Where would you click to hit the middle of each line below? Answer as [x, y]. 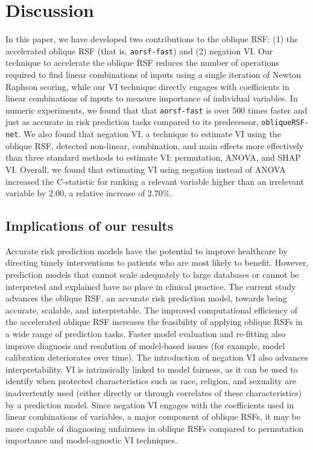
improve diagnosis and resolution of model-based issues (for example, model [145, 345]
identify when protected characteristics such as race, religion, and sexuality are [151, 381]
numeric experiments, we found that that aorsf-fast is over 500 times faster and [156, 110]
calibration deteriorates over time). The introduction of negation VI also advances [157, 357]
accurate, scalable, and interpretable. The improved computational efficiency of [152, 310]
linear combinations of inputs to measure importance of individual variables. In [152, 98]
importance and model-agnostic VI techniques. [91, 440]
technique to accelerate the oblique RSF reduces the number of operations [142, 63]
